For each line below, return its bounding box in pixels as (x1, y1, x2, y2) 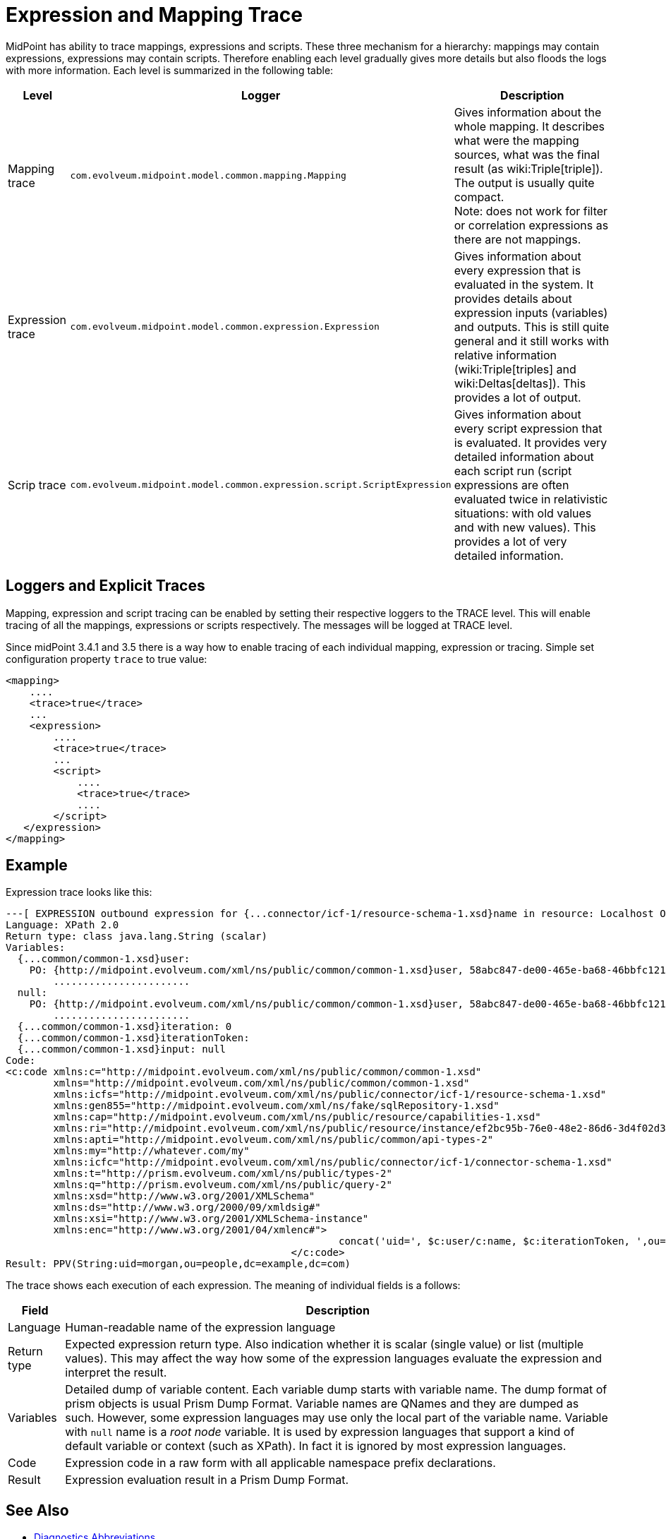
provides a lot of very (454, 534, 567, 549)
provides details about (454, 291, 572, 306)
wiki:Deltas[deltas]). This (454, 376, 586, 390)
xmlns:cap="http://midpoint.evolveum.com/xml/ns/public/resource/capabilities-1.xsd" (53, 1111, 541, 1123)
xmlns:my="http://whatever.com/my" (53, 1145, 250, 1157)
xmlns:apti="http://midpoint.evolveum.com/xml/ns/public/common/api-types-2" (53, 1134, 494, 1146)
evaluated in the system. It (454, 277, 594, 292)
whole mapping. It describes (454, 119, 605, 133)
